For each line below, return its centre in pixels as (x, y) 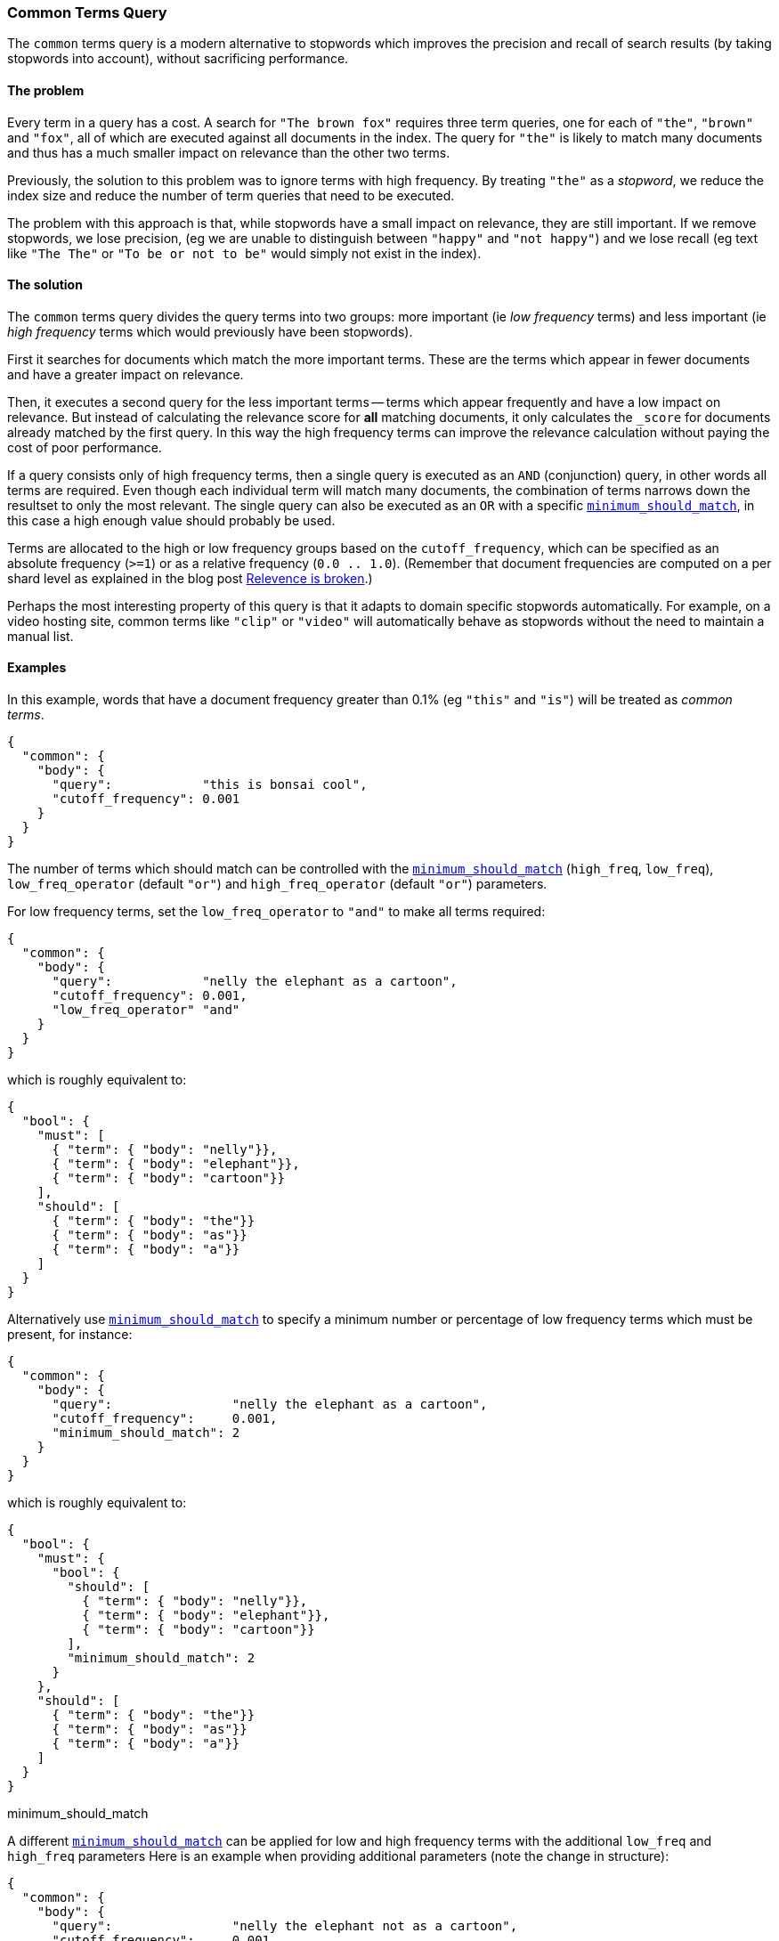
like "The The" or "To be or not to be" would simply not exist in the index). (244, 253)
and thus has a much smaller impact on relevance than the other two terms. (229, 152)
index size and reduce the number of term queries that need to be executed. (231, 195)
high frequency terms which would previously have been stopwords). (210, 331)
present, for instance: (70, 1335)
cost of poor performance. (85, 447)
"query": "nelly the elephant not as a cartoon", (285, 1926)
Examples (37, 668)
